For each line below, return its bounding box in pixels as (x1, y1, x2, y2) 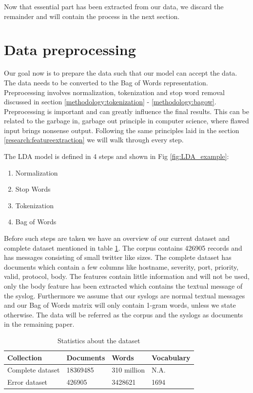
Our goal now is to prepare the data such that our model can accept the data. (4, 68, 237, 78)
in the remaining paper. (4, 319, 75, 329)
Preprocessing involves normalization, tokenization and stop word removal (4, 87, 225, 97)
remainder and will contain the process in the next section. (4, 11, 180, 21)
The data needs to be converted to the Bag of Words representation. (4, 77, 208, 87)
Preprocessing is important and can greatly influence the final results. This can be (4, 106, 249, 116)
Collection (7, 352, 42, 362)
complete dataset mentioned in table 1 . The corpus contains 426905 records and (4, 242, 242, 253)
